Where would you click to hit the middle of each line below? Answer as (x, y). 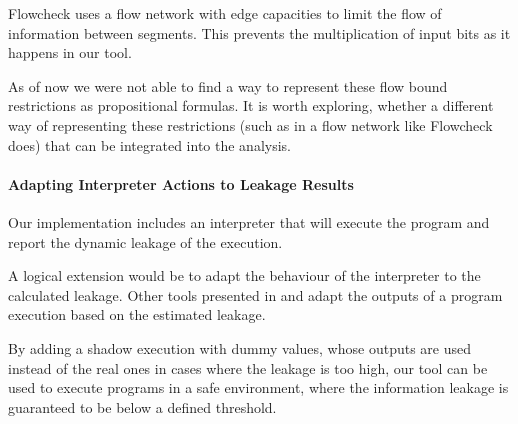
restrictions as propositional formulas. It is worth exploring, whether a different (251, 105)
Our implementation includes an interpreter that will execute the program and (249, 221)
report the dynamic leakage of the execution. (145, 241)
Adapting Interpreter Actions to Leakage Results (181, 183)
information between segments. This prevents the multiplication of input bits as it (259, 32)
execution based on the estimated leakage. (137, 314)
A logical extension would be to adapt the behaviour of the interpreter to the (244, 275)
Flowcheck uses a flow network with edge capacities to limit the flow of (225, 13)
